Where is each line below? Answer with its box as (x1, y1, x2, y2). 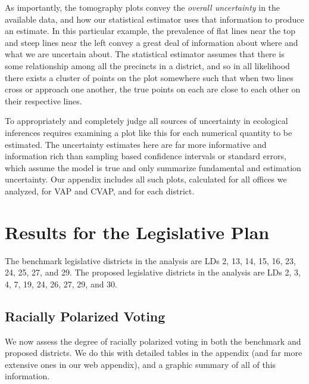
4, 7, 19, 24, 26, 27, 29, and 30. (5, 277, 117, 290)
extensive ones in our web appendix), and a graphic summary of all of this (5, 358, 276, 370)
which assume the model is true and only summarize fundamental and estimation (5, 161, 301, 174)
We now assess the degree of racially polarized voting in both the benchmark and (5, 335, 301, 347)
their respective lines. (5, 94, 82, 107)
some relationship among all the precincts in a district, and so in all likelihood (5, 59, 290, 72)
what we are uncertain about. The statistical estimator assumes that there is (5, 48, 285, 60)
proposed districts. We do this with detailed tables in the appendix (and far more (5, 346, 302, 359)
